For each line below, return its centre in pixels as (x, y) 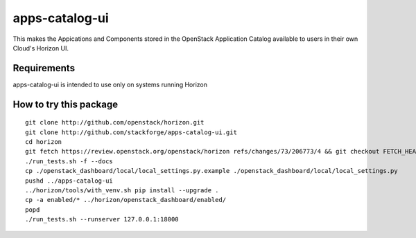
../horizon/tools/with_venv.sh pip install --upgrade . (122, 190)
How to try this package (66, 104)
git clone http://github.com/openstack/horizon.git (115, 122)
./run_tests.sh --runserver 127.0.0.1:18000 (102, 219)
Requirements (44, 68)
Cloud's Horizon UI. (41, 48)
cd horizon (44, 142)
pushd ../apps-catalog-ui (69, 181)
